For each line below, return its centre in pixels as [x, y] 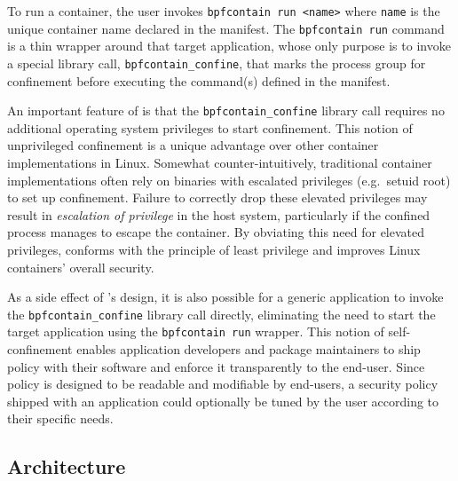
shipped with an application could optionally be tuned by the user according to [223, 401]
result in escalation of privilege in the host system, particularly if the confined [219, 214]
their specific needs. [60, 418]
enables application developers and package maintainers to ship [249, 349]
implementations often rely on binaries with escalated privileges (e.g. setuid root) [229, 180]
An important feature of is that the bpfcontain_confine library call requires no [226, 110]
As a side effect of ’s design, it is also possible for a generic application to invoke [225, 297]
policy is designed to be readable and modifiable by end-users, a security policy [223, 384]
